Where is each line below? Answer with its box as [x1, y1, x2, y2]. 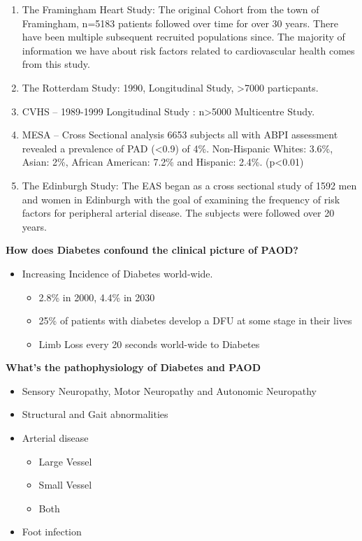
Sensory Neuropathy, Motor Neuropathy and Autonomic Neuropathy [22, 383, 317, 398]
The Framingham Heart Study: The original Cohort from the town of [22, 2, 319, 16]
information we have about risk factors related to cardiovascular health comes [22, 43, 355, 57]
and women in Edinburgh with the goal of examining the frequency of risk [22, 192, 340, 206]
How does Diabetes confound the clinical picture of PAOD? [6, 243, 298, 257]
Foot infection [22, 524, 82, 539]
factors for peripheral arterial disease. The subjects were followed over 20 [22, 205, 335, 220]
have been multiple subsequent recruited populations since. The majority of [22, 29, 345, 44]
